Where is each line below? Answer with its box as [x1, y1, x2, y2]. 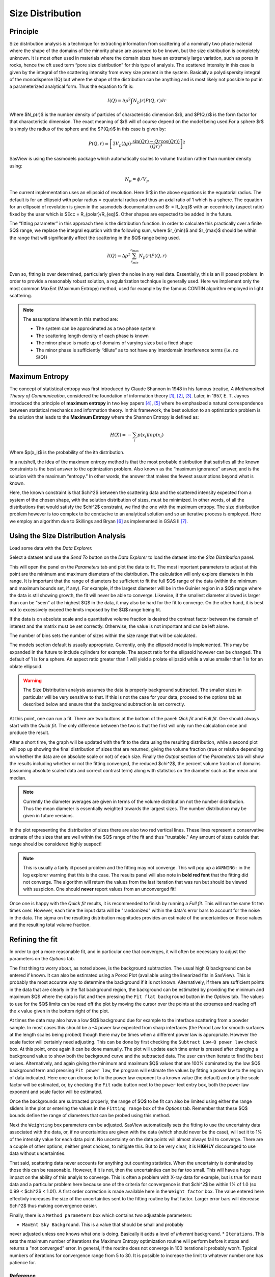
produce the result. [9, 729, 49, 736]
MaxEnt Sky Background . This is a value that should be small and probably [22, 1221, 184, 1227]
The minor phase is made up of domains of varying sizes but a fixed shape [36, 340, 193, 346]
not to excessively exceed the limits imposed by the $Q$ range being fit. [9, 606, 161, 612]
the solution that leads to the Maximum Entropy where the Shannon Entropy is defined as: [9, 414, 199, 420]
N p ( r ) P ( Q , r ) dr [132, 98, 167, 105]
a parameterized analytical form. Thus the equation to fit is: [9, 83, 134, 89]
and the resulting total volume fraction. [9, 921, 91, 928]
